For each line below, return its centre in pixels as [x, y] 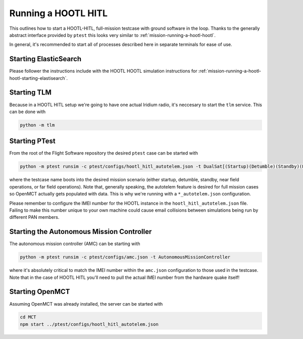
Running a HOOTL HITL [59, 13]
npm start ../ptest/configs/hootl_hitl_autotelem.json [89, 324]
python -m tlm [37, 125]
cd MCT [28, 317]
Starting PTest [32, 141]
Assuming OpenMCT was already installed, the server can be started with [86, 304]
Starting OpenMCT [40, 292]
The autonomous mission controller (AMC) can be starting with [75, 244]
